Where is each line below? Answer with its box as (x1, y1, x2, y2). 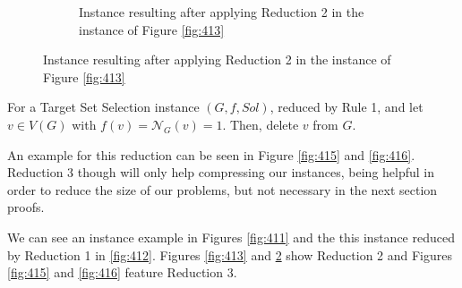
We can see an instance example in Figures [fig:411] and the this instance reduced (7, 227, 455, 246)
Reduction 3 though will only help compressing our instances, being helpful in (7, 163, 435, 182)
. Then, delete (222, 114, 299, 133)
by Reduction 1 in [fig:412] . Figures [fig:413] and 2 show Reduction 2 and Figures (7, 245, 453, 264)
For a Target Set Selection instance (7, 97, 200, 116)
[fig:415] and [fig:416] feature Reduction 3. (7, 263, 237, 282)
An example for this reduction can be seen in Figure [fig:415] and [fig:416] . (7, 145, 415, 164)
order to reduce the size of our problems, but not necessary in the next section (7, 180, 438, 199)
